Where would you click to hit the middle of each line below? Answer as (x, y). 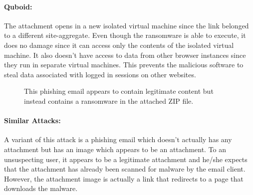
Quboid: (18, 6)
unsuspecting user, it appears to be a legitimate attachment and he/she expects (126, 159)
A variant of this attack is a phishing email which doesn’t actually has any (118, 139)
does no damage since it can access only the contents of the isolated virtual (119, 45)
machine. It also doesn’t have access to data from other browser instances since (125, 55)
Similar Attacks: (32, 120)
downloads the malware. (41, 188)
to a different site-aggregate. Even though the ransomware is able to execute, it (125, 35)
